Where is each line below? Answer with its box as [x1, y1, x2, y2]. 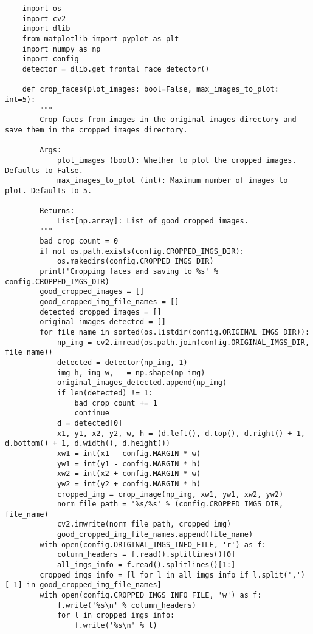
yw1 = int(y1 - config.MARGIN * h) [57, 459, 201, 468]
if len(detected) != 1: [57, 388, 153, 397]
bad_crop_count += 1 [74, 398, 157, 407]
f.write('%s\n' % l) [74, 621, 157, 630]
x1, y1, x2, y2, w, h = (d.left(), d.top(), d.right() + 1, [57, 429, 305, 438]
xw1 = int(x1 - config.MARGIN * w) [57, 449, 201, 458]
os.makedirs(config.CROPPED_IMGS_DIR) [57, 257, 214, 266]
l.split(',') [253, 570, 305, 579]
